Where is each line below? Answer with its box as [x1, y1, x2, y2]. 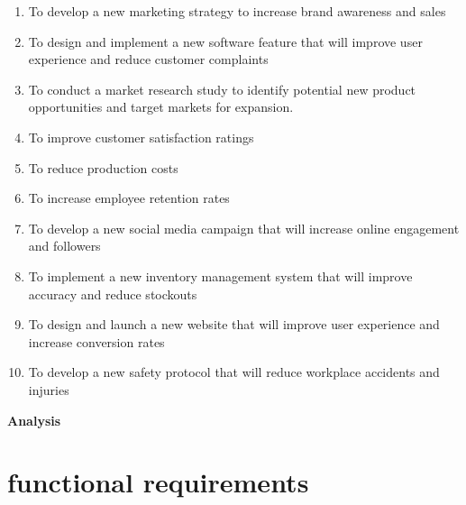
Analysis [7, 410, 61, 429]
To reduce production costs [28, 158, 178, 177]
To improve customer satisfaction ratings [28, 127, 254, 146]
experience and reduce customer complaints [28, 50, 269, 69]
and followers [28, 236, 101, 255]
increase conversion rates [28, 332, 165, 351]
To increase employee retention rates [28, 188, 230, 207]
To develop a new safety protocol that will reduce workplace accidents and [28, 363, 440, 381]
